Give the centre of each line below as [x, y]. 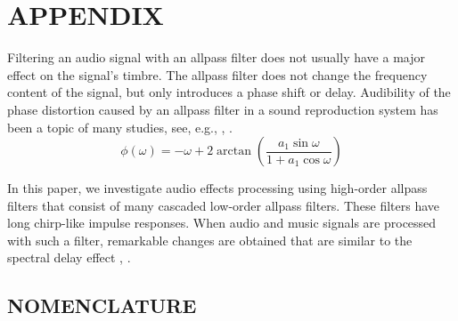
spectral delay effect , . [69, 257]
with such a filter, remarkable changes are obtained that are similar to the [210, 240]
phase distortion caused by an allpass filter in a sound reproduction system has [223, 109]
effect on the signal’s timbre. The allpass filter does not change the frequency [217, 74]
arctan [234, 152]
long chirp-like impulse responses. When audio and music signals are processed [222, 223]
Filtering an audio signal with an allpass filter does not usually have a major [216, 57]
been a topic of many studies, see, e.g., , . [120, 127]
